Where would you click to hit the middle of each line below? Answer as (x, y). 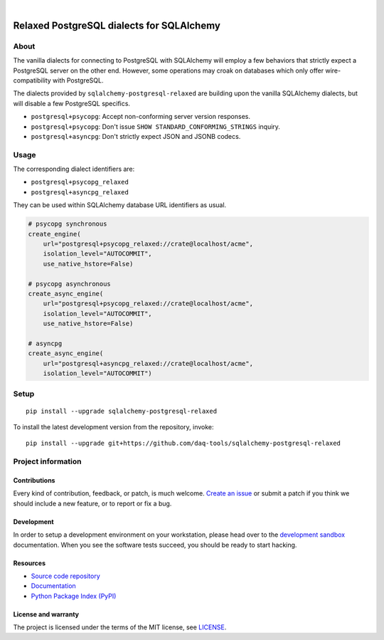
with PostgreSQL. (78, 80)
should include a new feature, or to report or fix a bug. (92, 503)
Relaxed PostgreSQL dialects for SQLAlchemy (117, 25)
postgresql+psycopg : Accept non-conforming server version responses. (140, 117)
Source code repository (65, 576)
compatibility (32, 80)
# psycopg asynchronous (70, 284)
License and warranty (46, 614)
